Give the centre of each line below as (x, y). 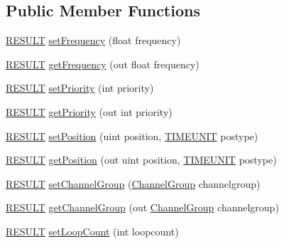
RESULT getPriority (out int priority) (89, 111)
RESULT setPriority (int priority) (80, 88)
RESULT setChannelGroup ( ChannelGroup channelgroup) (133, 183)
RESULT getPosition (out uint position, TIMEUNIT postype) (141, 160)
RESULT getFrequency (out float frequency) (103, 64)
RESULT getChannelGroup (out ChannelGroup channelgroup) (142, 207)
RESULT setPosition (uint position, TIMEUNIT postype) (132, 136)
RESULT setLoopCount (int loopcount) (92, 231)
